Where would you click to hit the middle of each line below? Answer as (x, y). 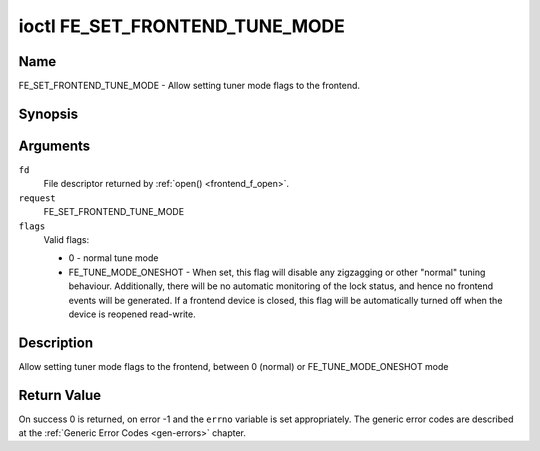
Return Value (60, 395)
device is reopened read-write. (132, 314)
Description (56, 342)
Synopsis (48, 113)
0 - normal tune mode (113, 258)
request (37, 198)
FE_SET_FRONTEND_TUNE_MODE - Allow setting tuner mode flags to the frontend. (189, 86)
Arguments (54, 145)
